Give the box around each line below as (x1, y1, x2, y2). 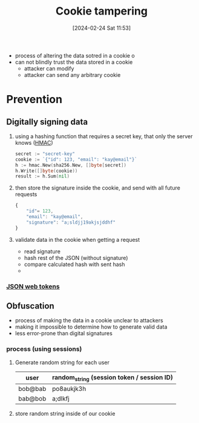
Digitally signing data (6, 116, 88, 127)
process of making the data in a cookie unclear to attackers (15, 317, 163, 324)
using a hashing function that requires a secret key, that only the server (15, 132, 193, 140)
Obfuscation (6, 301, 54, 311)
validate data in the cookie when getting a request (15, 236, 140, 243)
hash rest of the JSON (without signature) (24, 254, 128, 261)
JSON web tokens (6, 282, 60, 290)
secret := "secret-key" (15, 150, 76, 157)
